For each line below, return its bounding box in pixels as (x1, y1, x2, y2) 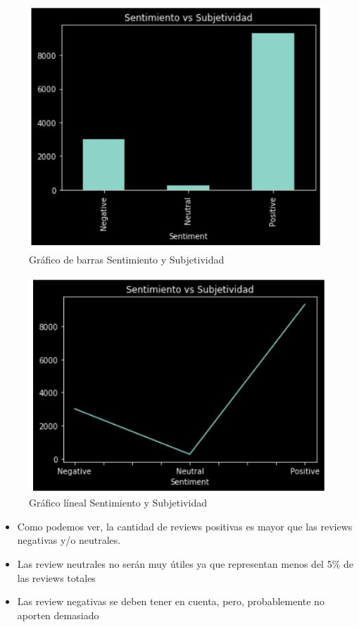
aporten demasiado (17, 607, 99, 622)
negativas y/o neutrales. (17, 533, 121, 547)
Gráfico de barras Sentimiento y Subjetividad (29, 252, 225, 267)
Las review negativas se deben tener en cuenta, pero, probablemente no (17, 594, 325, 609)
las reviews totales (17, 570, 96, 585)
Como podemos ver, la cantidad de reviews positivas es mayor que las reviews (17, 519, 353, 533)
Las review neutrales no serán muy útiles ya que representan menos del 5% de (17, 557, 353, 571)
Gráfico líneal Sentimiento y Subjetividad (29, 495, 207, 510)
